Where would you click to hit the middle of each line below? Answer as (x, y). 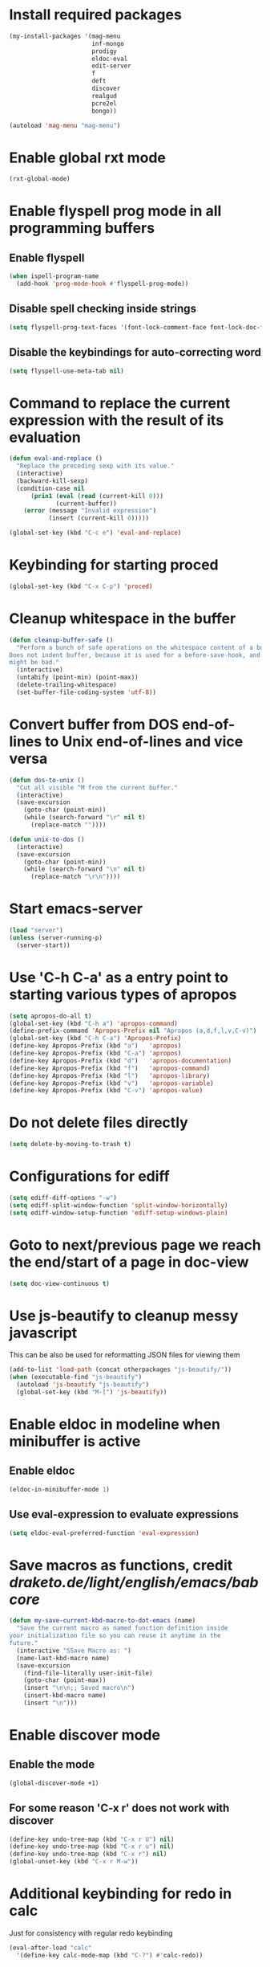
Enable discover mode (85, 1735)
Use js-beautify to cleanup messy (124, 1316)
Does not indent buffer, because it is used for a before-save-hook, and (135, 655)
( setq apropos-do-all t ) (50, 1016)
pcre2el (104, 103)
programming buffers (82, 229)
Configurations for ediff (90, 1176)
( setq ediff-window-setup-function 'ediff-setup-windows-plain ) (119, 1213)
